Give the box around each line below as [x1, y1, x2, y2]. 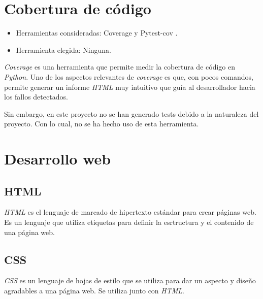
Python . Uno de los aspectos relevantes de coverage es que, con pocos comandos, [4, 71, 253, 82]
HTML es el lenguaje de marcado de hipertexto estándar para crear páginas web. [4, 207, 256, 217]
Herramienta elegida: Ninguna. [16, 44, 111, 55]
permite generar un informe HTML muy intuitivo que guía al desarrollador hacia [4, 81, 255, 92]
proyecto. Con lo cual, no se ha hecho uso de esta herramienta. [4, 118, 199, 129]
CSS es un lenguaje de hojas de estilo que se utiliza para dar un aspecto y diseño [4, 275, 256, 286]
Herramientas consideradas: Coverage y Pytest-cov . [16, 27, 178, 38]
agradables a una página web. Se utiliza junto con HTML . [4, 285, 184, 296]
